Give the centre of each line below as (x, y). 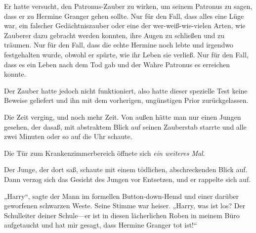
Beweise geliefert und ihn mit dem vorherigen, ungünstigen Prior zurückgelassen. (126, 100)
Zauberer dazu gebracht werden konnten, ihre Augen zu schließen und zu (114, 35)
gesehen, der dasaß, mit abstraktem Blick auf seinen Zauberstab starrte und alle (125, 126)
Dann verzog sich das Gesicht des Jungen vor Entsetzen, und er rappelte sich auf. (128, 179)
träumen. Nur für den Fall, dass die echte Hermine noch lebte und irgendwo (119, 45)
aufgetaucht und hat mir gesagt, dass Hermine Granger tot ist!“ (101, 225)
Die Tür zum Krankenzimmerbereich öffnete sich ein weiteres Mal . (105, 153)
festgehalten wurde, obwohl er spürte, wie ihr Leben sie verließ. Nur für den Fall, (126, 54)
